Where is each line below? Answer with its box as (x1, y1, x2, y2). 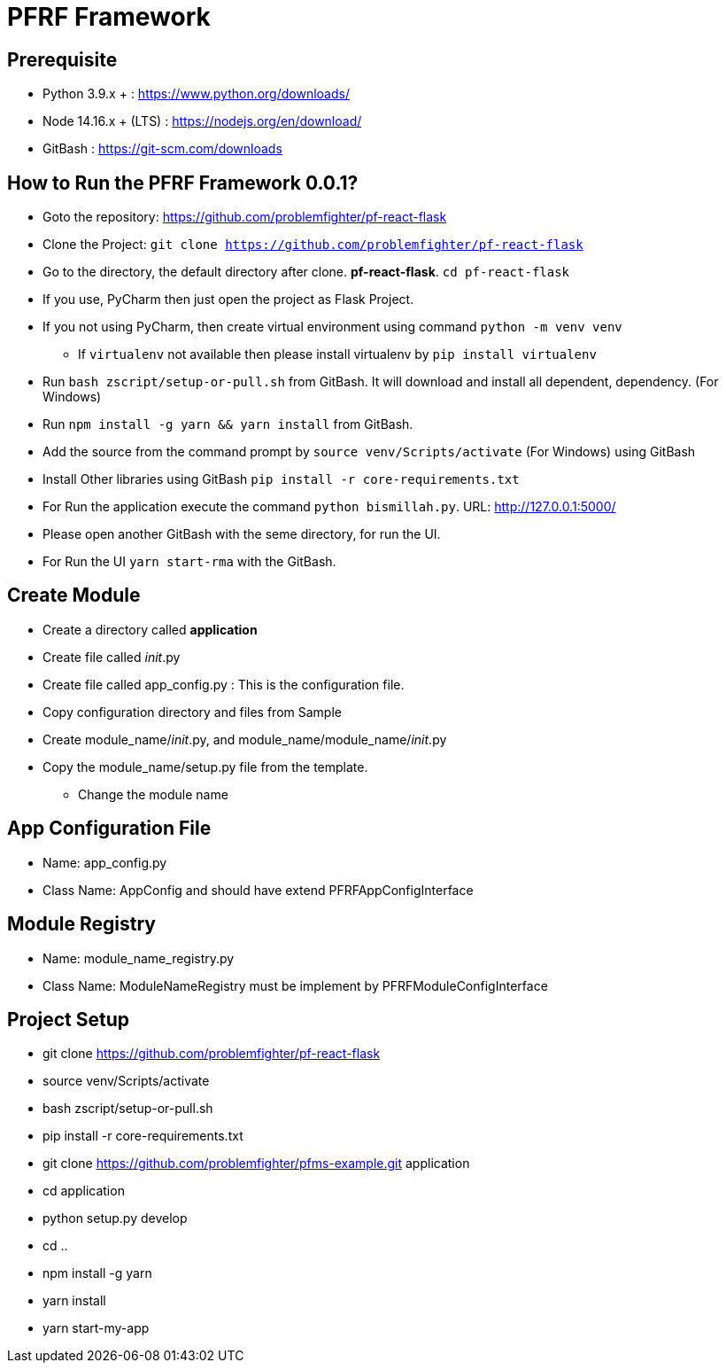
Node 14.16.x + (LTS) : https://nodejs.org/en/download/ (42, 113, 362, 129)
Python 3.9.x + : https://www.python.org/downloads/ (42, 86, 350, 102)
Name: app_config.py (42, 854, 167, 870)
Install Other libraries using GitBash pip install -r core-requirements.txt (42, 471, 520, 487)
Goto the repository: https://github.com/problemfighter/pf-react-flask (42, 209, 447, 225)
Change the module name (78, 786, 228, 802)
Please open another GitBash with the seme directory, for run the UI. (42, 526, 441, 542)
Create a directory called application (42, 621, 258, 637)
